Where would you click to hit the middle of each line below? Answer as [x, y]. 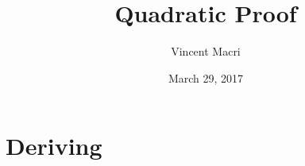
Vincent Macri [206, 51]
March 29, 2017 [206, 77]
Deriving [54, 146]
